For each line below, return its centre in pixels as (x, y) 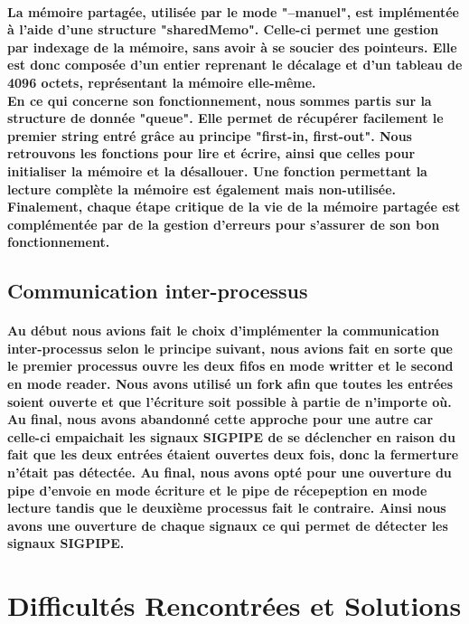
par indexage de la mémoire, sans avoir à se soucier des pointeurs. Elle (232, 47)
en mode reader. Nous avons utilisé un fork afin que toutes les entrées (230, 384)
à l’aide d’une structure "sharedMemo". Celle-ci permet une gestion (223, 29)
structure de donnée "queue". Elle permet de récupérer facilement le (225, 118)
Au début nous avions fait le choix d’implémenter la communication (223, 331)
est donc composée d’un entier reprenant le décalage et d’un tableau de (235, 65)
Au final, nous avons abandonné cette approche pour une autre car (220, 419)
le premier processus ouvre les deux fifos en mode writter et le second (230, 366)
